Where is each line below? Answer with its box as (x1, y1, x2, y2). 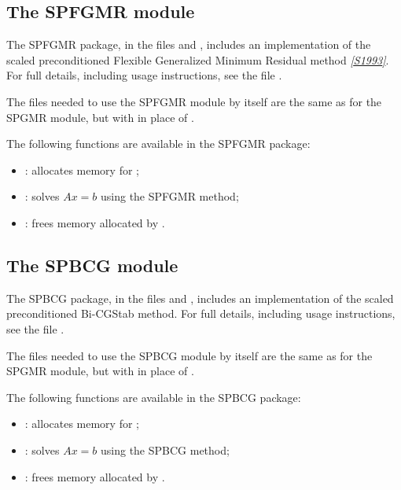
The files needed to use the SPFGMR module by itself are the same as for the (6, 93, 382, 109)
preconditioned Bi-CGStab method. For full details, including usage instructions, (6, 305, 395, 322)
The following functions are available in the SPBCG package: (6, 389, 301, 405)
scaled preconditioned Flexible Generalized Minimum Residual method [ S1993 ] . (6, 51, 389, 68)
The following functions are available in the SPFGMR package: (6, 135, 311, 152)
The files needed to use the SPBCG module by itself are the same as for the (6, 347, 373, 363)
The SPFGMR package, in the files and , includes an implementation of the (6, 36, 371, 53)
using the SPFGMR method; (101, 188, 239, 204)
